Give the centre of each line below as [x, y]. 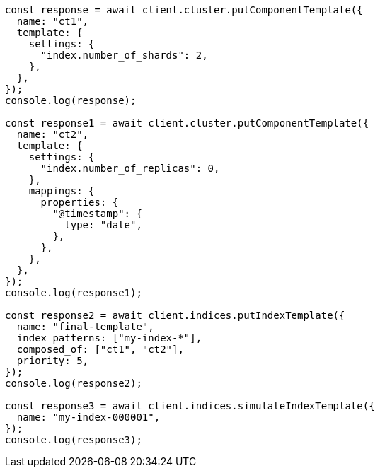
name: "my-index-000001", [88, 417]
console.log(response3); [74, 440]
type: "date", [103, 225]
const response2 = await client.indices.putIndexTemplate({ [175, 315]
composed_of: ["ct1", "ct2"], [100, 349]
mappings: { [62, 191]
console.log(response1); [74, 293]
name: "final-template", [85, 327]
